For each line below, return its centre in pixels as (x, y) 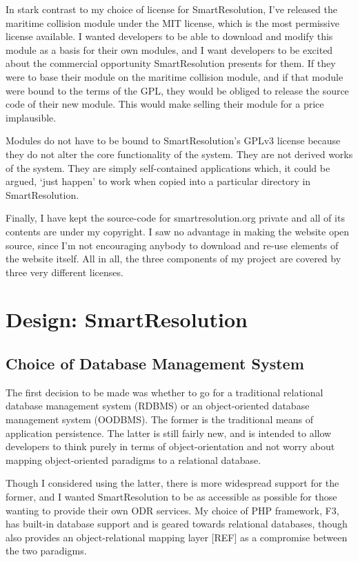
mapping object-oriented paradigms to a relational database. (133, 459)
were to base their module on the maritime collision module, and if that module (175, 76)
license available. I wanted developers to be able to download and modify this (169, 36)
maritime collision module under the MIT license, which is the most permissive (172, 22)
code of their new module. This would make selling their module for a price (165, 104)
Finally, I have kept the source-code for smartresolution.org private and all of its (175, 218)
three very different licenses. (64, 272)
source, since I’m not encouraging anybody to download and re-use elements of (172, 245)
